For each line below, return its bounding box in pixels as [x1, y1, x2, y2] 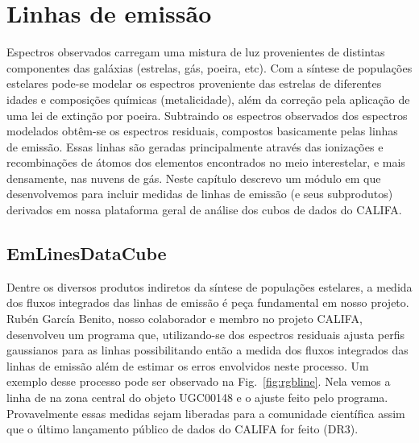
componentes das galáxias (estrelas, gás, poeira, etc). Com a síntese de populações [6, 59, 413, 76]
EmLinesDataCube [6, 241, 167, 266]
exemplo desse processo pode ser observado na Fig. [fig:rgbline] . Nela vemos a [6, 373, 391, 390]
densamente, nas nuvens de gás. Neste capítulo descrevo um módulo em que [6, 169, 381, 186]
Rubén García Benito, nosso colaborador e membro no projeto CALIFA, [6, 310, 363, 327]
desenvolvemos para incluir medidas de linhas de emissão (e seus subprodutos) [6, 185, 393, 202]
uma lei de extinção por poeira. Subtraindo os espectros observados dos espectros [6, 106, 408, 123]
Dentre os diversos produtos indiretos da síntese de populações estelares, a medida [6, 278, 413, 295]
